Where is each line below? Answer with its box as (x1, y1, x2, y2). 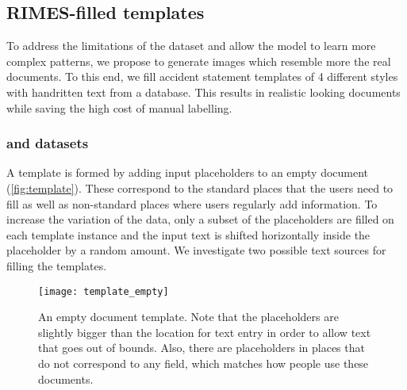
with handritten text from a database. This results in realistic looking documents (6, 83, 401, 100)
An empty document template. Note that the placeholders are (38, 308, 339, 325)
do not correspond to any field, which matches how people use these (38, 354, 369, 371)
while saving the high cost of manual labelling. (6, 99, 232, 116)
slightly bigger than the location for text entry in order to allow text (38, 323, 371, 340)
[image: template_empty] (38, 285, 169, 297)
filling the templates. (6, 257, 107, 273)
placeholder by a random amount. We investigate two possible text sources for (6, 242, 386, 258)
